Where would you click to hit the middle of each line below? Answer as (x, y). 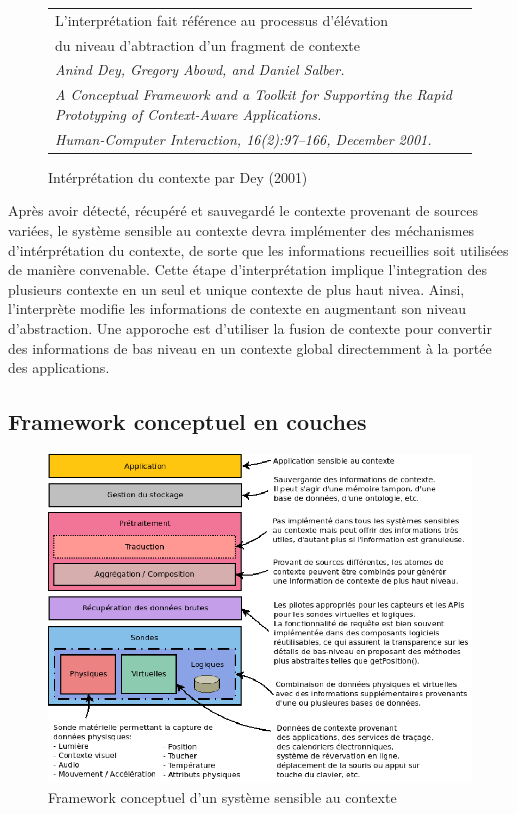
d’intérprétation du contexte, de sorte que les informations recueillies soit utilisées (258, 249)
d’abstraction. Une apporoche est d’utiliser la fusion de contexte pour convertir (250, 327)
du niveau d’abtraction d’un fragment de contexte (208, 44)
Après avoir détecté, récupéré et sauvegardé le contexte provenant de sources (243, 210)
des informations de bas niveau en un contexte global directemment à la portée (250, 347)
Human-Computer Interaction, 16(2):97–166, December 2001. (243, 138)
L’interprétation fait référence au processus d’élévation (222, 19)
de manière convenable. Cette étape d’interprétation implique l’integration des (247, 269)
